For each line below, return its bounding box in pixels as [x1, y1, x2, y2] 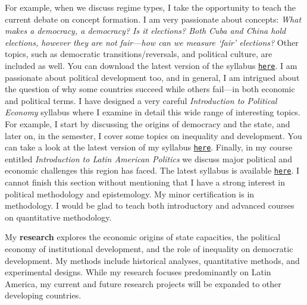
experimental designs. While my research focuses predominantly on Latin [5, 266, 271, 278]
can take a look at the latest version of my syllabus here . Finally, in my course [5, 141, 293, 153]
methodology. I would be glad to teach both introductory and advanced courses [5, 199, 295, 212]
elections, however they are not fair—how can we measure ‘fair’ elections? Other [5, 36, 299, 48]
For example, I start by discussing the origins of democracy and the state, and [5, 118, 290, 130]
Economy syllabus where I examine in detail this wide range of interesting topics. [5, 106, 300, 118]
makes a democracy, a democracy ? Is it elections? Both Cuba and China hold [5, 24, 286, 37]
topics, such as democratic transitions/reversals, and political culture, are [5, 48, 272, 60]
